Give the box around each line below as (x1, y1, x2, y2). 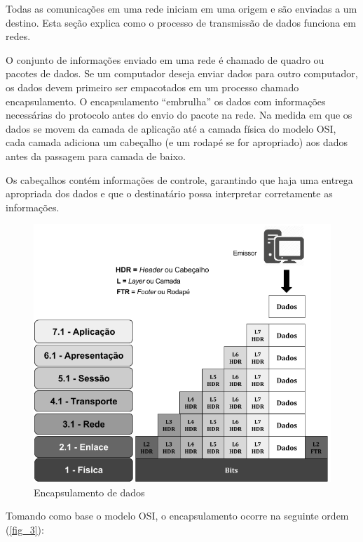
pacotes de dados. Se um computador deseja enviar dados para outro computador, (6, 66, 358, 81)
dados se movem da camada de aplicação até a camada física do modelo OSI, (6, 121, 336, 135)
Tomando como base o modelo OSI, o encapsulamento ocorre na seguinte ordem (6, 508, 349, 523)
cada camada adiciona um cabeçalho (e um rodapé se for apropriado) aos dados (6, 135, 348, 150)
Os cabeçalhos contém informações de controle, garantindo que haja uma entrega (6, 172, 353, 187)
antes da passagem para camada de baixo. (6, 148, 186, 163)
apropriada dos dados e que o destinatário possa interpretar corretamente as (6, 186, 333, 201)
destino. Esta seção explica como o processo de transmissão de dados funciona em (6, 15, 356, 29)
